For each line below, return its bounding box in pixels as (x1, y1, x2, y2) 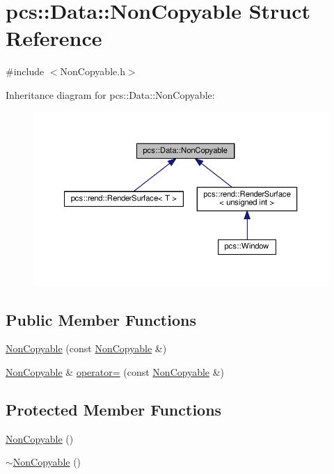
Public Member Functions (6, 308, 196, 330)
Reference (6, 24, 102, 52)
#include (6, 64, 45, 79)
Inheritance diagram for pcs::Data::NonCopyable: (6, 87, 215, 102)
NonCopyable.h (60, 64, 125, 79)
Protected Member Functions (6, 399, 222, 420)
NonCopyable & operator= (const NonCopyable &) (6, 365, 225, 379)
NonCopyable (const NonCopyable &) (6, 341, 167, 356)
